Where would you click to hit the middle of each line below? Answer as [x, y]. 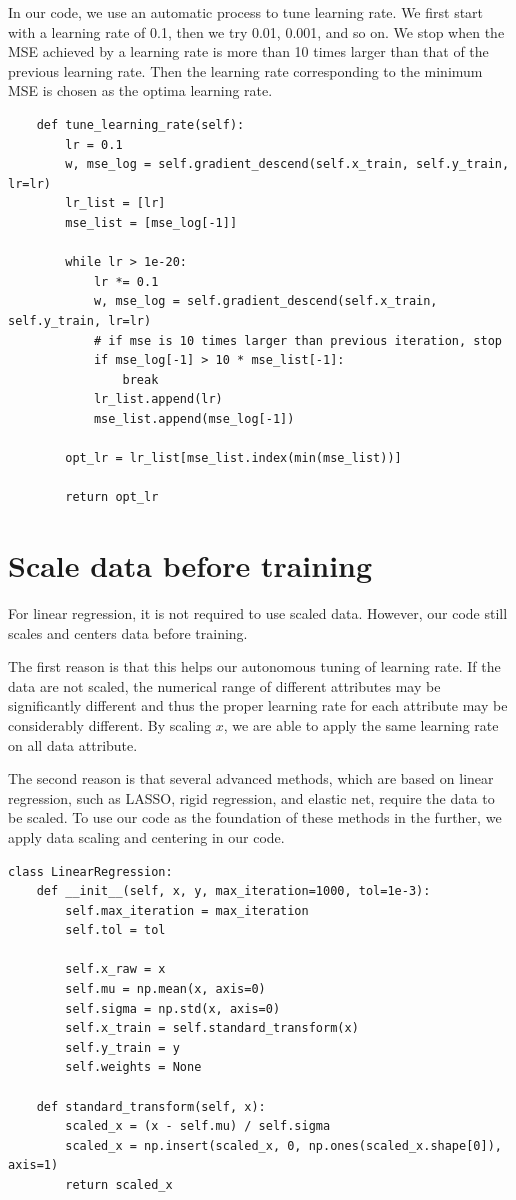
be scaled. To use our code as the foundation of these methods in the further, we [255, 817]
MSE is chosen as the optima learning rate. [140, 90]
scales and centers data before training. [128, 632]
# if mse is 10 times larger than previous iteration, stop [297, 340]
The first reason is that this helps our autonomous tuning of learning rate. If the [254, 666]
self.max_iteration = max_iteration [187, 910]
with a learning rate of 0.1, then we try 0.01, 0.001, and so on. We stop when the [256, 31]
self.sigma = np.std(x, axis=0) [173, 1008]
